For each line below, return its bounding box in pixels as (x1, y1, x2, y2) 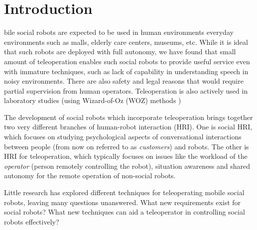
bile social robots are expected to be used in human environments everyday (4, 27, 234, 37)
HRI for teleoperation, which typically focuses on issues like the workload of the (4, 151, 248, 161)
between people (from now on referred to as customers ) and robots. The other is (4, 141, 249, 151)
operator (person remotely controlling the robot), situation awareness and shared (4, 160, 251, 171)
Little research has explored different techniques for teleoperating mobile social (4, 187, 245, 198)
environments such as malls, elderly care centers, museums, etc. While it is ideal (4, 36, 248, 47)
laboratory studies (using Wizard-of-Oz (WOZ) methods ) (4, 95, 181, 106)
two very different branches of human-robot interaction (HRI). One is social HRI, (4, 121, 253, 132)
